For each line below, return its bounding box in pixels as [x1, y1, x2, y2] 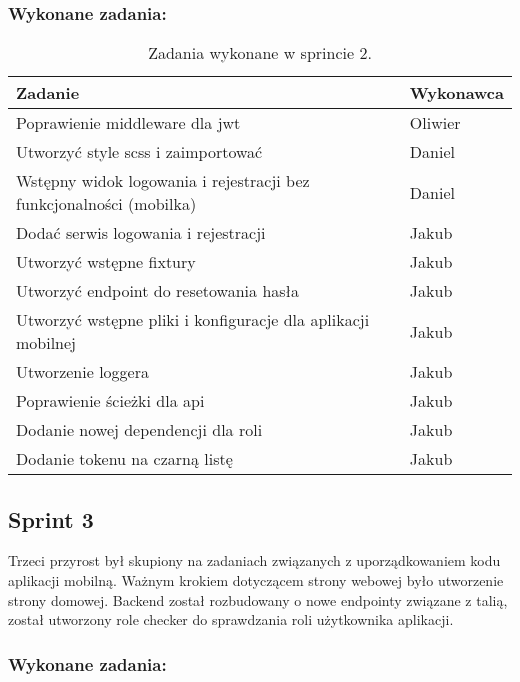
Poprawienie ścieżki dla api [16, 389, 205, 413]
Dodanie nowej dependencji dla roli [16, 418, 263, 442]
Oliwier [409, 111, 461, 135]
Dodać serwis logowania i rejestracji [16, 221, 266, 245]
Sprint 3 [8, 503, 94, 534]
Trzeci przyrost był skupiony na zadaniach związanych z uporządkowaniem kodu [8, 550, 501, 571]
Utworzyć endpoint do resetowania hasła [16, 279, 299, 303]
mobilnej [16, 331, 77, 355]
